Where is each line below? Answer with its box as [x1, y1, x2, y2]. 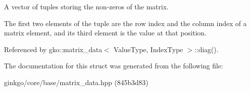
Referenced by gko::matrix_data [4, 44, 102, 54]
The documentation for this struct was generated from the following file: [4, 61, 223, 71]
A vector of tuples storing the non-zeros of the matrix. [4, 1, 169, 11]
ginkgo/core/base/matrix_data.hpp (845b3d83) [4, 77, 149, 87]
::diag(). [194, 44, 219, 54]
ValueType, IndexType [113, 44, 183, 54]
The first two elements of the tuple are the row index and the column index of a [4, 18, 247, 28]
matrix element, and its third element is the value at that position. [4, 28, 207, 38]
